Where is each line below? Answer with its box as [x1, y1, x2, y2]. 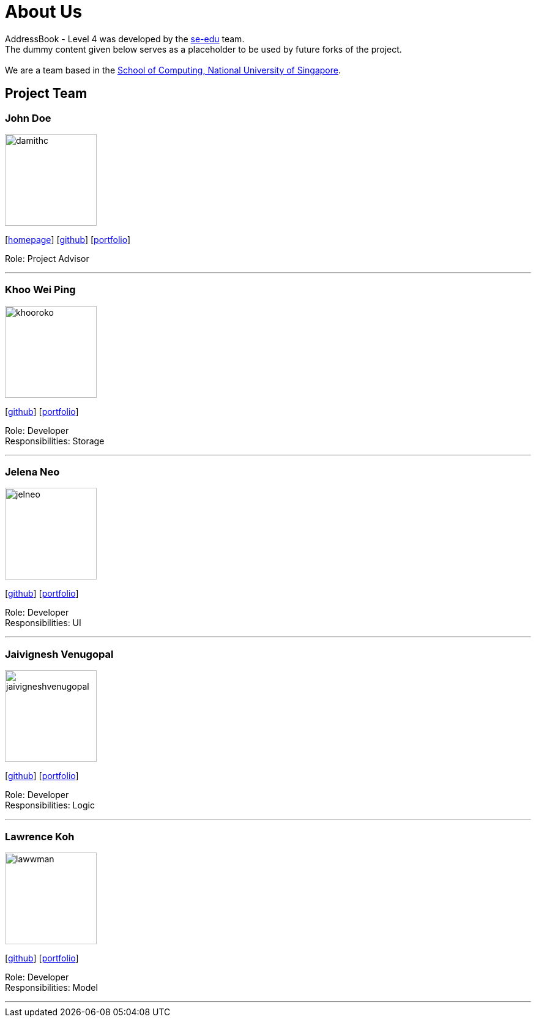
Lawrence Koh [5, 830, 75, 843]
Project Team [5, 86, 87, 102]
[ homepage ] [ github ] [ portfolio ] [5, 234, 131, 245]
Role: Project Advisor [5, 253, 89, 264]
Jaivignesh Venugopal [5, 647, 114, 660]
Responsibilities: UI [5, 617, 81, 628]
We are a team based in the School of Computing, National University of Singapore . [5, 64, 341, 75]
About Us [5, 1, 83, 22]
